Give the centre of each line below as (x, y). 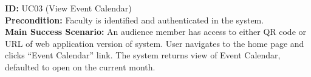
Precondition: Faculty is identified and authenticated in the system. (135, 20)
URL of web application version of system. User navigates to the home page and (155, 43)
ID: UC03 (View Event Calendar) (68, 8)
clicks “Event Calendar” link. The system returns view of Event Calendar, (143, 55)
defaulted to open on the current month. (80, 66)
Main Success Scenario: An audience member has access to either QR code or (156, 32)
